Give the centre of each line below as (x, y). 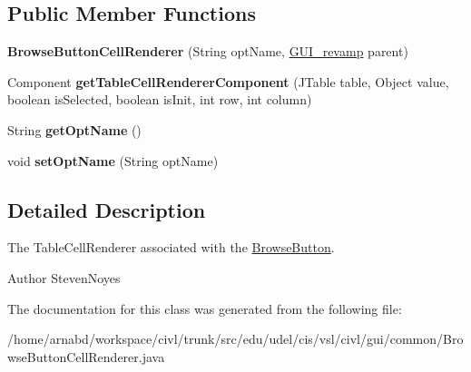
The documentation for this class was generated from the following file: (205, 308)
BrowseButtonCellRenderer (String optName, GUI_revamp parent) (208, 51)
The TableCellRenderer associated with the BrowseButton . (171, 247)
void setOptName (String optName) (113, 160)
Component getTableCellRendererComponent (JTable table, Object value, (228, 81)
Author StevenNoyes (64, 277)
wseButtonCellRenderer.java (86, 356)
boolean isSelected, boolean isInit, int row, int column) (160, 99)
